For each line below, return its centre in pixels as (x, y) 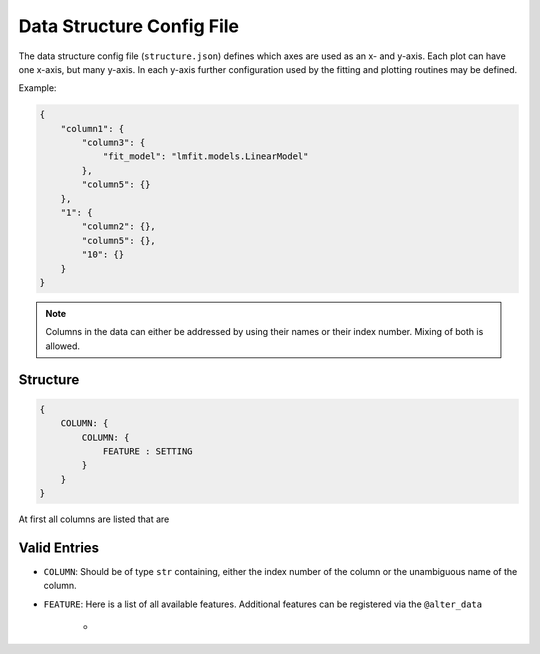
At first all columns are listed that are (94, 519)
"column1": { (92, 128)
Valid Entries (59, 547)
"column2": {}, (119, 226)
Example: (37, 88)
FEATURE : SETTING (148, 451)
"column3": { (113, 143)
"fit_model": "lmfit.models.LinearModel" (205, 156)
